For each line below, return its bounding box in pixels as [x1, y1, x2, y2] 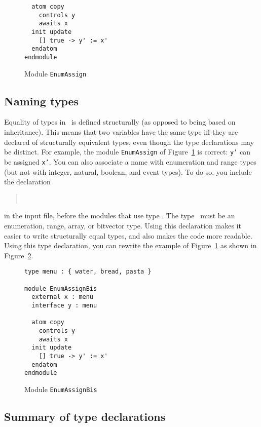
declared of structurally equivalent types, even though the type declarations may [4, 136, 254, 147]
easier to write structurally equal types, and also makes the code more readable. [4, 230, 252, 241]
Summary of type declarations [4, 408, 166, 424]
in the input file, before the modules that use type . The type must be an [4, 210, 235, 221]
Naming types [4, 93, 79, 108]
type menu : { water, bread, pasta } [24, 268, 152, 276]
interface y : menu [31, 301, 97, 309]
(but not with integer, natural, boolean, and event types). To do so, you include [4, 166, 252, 177]
